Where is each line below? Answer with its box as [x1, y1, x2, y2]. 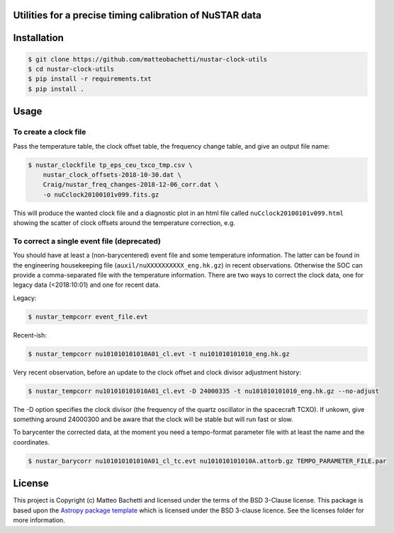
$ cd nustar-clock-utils [28, 65, 115, 74]
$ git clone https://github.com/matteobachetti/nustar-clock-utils [28, 55, 268, 63]
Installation [13, 32, 64, 44]
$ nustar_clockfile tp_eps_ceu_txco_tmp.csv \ [28, 161, 193, 169]
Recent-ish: [13, 331, 47, 339]
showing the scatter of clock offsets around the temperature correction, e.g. [13, 219, 235, 227]
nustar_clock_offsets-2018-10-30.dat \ [43, 171, 182, 178]
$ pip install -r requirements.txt [28, 75, 152, 83]
